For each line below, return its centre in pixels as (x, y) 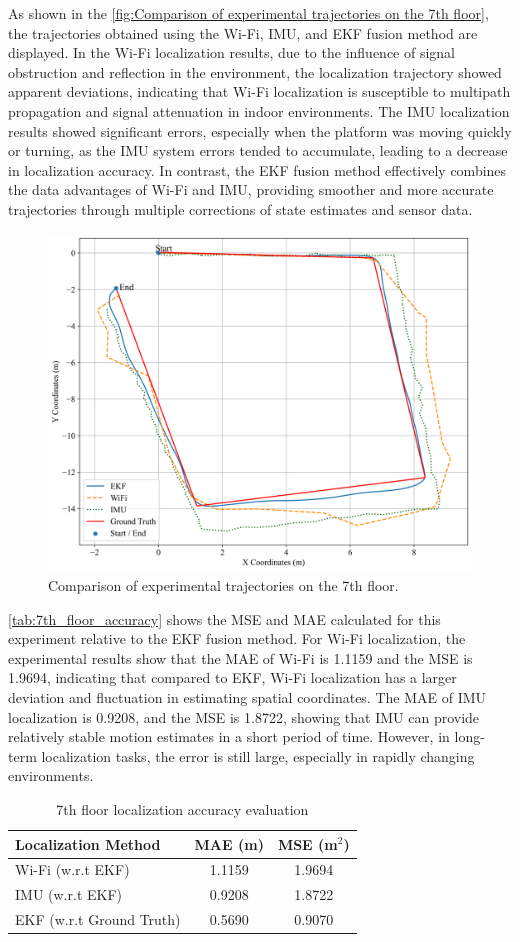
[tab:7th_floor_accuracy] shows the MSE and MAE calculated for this (224, 618)
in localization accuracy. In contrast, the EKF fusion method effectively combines (257, 169)
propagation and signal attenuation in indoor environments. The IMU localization (259, 110)
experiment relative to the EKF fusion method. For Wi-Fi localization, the (237, 638)
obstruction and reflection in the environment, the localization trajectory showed (255, 71)
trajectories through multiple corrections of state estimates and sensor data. (240, 208)
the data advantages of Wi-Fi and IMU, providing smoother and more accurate (251, 189)
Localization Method (88, 843)
